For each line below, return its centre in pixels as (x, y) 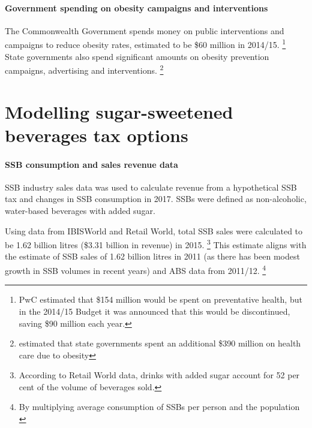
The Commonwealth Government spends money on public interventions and (145, 30)
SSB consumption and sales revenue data (91, 164)
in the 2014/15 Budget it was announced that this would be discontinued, (154, 311)
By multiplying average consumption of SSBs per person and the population (159, 407)
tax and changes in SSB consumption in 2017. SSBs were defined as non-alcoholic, (156, 199)
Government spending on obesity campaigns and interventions (136, 7)
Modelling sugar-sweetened (119, 111)
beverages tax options (97, 135)
